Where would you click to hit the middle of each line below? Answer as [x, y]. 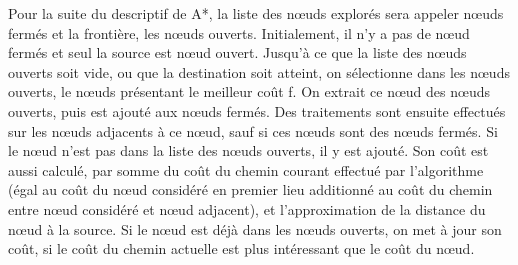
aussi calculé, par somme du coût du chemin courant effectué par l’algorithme [246, 169]
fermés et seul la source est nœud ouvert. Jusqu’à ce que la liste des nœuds [237, 52]
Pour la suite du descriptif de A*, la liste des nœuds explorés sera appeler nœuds [256, 13]
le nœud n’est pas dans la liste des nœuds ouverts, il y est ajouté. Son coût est [248, 150]
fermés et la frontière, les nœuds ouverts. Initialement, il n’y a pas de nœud [239, 32]
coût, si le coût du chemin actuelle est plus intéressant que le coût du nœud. [241, 248]
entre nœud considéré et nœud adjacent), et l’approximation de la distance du [247, 208]
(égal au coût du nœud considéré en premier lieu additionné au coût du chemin [250, 189]
